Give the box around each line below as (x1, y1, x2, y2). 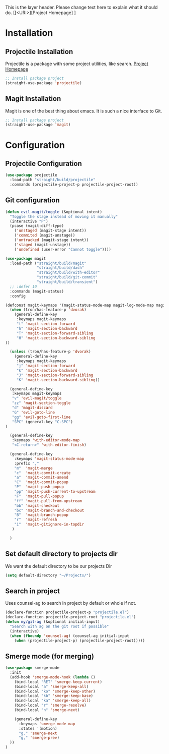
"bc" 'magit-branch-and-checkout (14, 508, 84, 513)
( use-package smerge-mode (5, 665, 59, 670)
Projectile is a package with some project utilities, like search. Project (5, 61, 148, 67)
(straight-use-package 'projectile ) (5, 80, 82, 85)
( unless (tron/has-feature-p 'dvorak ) (10, 349, 92, 355)
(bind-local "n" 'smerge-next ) (14, 708, 80, 713)
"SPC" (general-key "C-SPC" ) (12, 419, 73, 424)
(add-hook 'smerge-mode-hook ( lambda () (10, 674, 96, 680)
